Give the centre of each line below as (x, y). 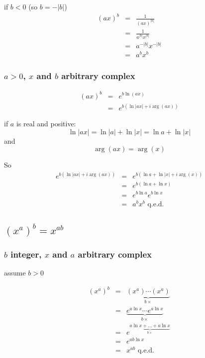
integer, (26, 254)
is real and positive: (46, 124)
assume (15, 273)
